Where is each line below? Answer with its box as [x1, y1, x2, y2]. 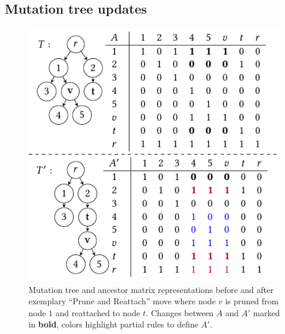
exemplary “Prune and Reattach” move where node [28, 295, 216, 307]
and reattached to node [55, 306, 140, 319]
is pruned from [225, 295, 279, 307]
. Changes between [145, 306, 214, 319]
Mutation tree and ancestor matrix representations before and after [28, 283, 274, 295]
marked [253, 306, 280, 319]
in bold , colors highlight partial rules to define [28, 318, 198, 330]
